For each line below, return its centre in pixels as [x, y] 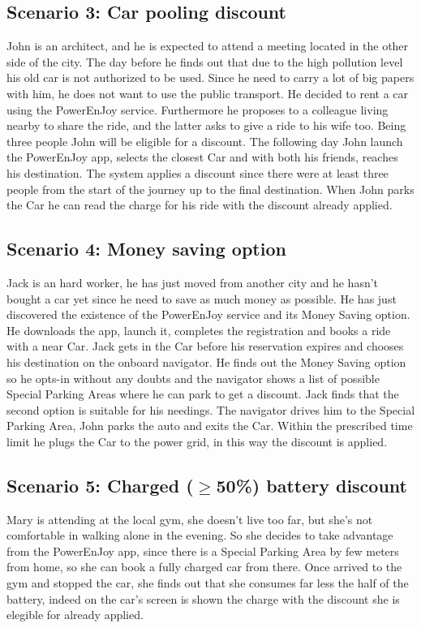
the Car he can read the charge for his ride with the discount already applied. [200, 205]
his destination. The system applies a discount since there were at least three [198, 172]
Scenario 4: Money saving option [146, 249]
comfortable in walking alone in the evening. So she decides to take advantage [200, 535]
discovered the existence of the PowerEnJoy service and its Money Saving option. [208, 314]
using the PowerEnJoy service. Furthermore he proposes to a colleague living [198, 109]
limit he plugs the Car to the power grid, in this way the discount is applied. [197, 441]
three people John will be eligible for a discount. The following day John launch [205, 141]
